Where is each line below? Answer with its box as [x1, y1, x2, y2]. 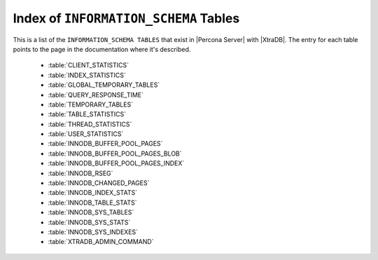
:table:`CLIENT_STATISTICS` [48, 61, 129, 69]
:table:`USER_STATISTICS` [48, 130, 124, 138]
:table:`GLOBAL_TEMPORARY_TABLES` [48, 81, 160, 89]
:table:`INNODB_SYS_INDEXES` [48, 228, 139, 236]
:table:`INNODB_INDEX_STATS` [48, 189, 138, 197]
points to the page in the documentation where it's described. [13, 45, 191, 53]
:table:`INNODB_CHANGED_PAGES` [48, 179, 150, 187]
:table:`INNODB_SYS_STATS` [48, 218, 131, 226]
